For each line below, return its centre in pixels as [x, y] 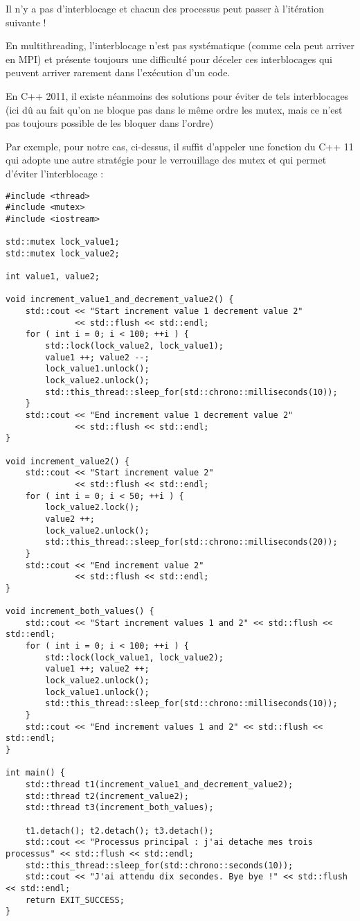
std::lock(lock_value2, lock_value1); [134, 346]
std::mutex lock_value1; [63, 242]
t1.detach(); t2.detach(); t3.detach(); [119, 831]
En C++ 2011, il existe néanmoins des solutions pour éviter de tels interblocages [177, 95]
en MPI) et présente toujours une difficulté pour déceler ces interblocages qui [169, 59]
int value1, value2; [53, 277]
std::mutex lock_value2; [63, 253]
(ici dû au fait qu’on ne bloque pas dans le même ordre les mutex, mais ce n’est [174, 109]
